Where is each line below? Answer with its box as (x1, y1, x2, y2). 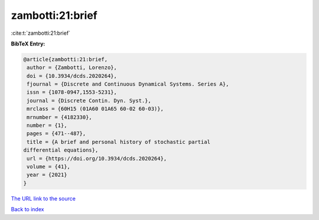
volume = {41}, (27, 163, 71, 170)
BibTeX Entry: (11, 40, 45, 47)
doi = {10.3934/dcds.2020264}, (27, 73, 118, 79)
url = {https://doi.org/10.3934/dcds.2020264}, (27, 155, 167, 162)
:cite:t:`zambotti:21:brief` (11, 29, 71, 37)
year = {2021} (27, 172, 67, 178)
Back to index (11, 206, 44, 213)
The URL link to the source (11, 195, 76, 202)
